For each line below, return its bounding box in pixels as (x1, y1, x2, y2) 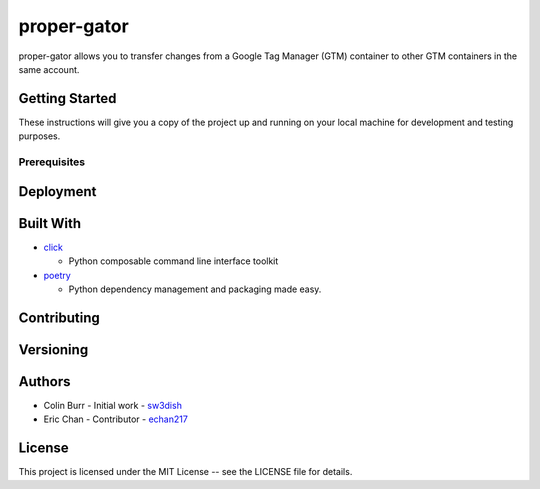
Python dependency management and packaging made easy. (68, 283, 322, 295)
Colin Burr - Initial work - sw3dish (43, 399, 182, 411)
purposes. (18, 130, 61, 142)
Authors (18, 373, 71, 390)
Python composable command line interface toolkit (68, 255, 279, 267)
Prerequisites (18, 155, 85, 169)
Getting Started (18, 90, 117, 107)
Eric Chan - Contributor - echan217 (43, 413, 189, 425)
